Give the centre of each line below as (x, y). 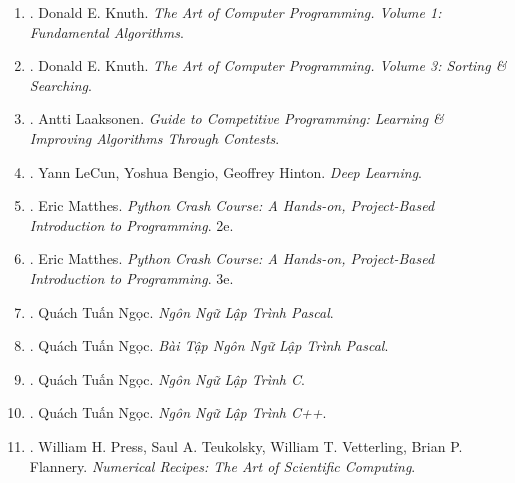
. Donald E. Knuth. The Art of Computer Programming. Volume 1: (235, 12)
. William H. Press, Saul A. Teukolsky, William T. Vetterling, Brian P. (246, 445)
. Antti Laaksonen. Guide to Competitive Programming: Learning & (236, 118)
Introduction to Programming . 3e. (131, 277)
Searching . (60, 84)
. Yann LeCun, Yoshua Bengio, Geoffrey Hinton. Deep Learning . (225, 171)
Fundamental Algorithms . (106, 31)
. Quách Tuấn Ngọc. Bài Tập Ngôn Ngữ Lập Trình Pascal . (209, 345)
